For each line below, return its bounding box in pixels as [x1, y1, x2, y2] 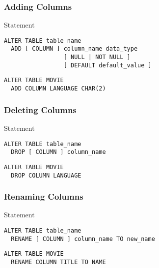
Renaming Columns [4, 190, 83, 203]
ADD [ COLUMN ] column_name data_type [11, 45, 138, 53]
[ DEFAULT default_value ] [63, 61, 152, 69]
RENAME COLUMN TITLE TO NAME [11, 258, 106, 266]
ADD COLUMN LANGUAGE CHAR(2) [11, 85, 106, 92]
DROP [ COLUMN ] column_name [11, 149, 106, 156]
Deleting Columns [4, 103, 77, 116]
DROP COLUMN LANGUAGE [11, 172, 81, 179]
